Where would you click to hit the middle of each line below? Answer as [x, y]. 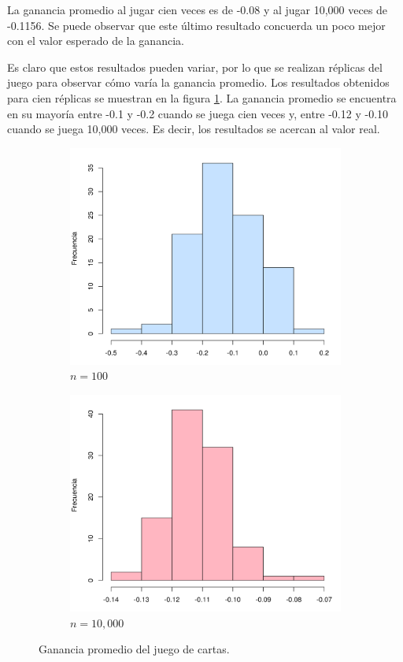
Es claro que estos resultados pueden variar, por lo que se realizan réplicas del [195, 67]
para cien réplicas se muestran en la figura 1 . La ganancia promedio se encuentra [202, 97]
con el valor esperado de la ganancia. [96, 41]
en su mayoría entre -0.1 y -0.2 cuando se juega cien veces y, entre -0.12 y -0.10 [198, 113]
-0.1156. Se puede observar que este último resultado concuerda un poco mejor [196, 25]
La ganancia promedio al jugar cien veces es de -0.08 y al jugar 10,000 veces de [198, 9]
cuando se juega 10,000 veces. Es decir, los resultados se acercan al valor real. [194, 129]
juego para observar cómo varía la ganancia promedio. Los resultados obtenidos [198, 82]
